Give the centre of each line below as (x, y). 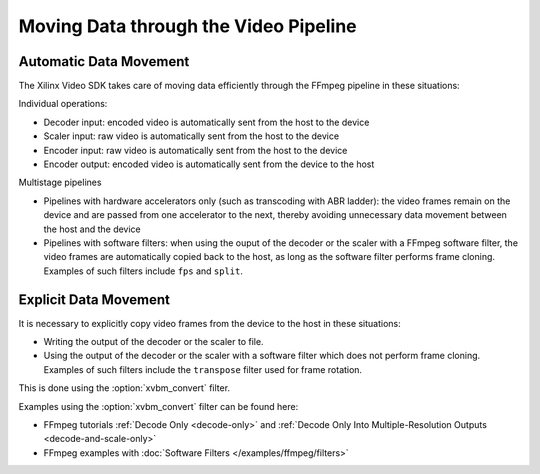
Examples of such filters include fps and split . (143, 271)
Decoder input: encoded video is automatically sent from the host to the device (206, 122)
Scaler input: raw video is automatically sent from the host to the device (191, 136)
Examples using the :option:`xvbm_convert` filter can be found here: (158, 406)
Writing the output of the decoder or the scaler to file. (153, 342)
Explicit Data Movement (94, 299)
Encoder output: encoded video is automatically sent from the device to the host (209, 164)
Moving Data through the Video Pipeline (187, 26)
